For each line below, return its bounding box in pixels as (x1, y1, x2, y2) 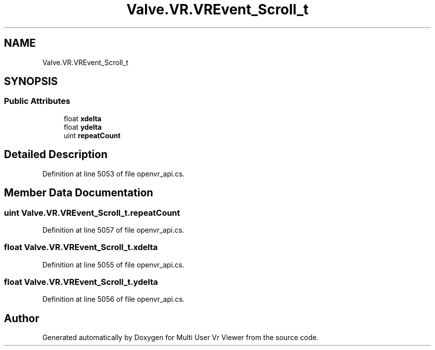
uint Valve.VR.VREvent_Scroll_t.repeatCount (4, 207, 180, 218)
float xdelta (64, 114, 102, 123)
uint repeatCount (64, 131, 121, 140)
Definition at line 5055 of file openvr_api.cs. (42, 260, 185, 269)
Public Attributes (4, 96, 71, 106)
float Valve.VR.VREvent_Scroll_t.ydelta (4, 277, 158, 287)
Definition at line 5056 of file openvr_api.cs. (42, 295, 185, 304)
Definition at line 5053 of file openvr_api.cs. (42, 169, 185, 178)
